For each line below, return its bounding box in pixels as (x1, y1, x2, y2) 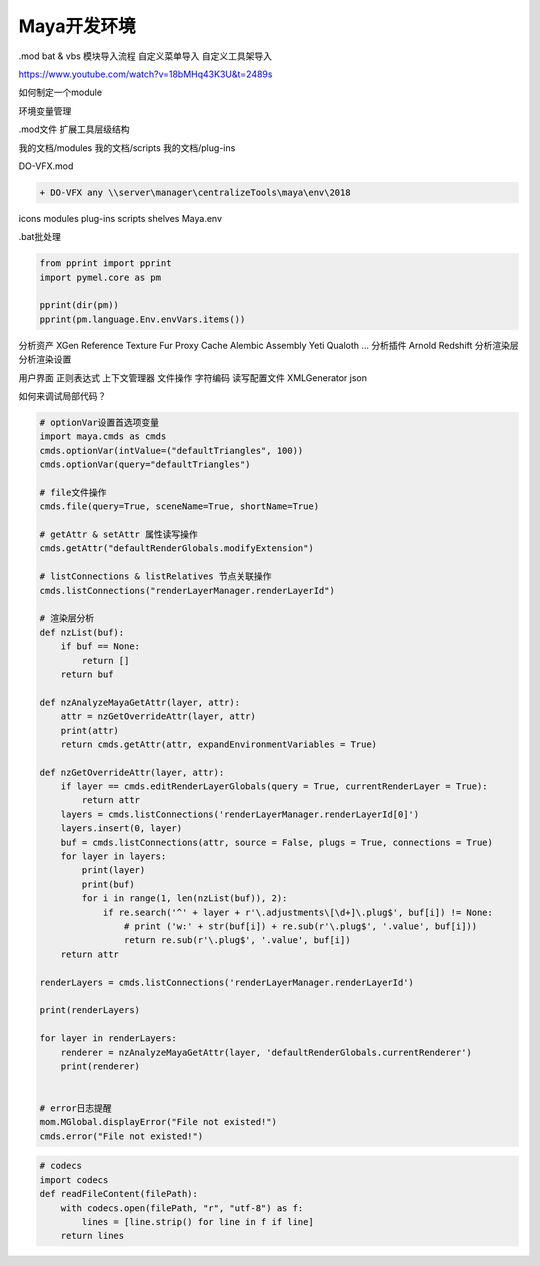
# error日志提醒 (39, 1103, 112, 1114)
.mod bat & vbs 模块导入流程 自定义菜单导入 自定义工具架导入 (18, 50, 272, 62)
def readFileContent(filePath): (39, 1188, 199, 1200)
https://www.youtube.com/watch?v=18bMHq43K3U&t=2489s (18, 68, 273, 80)
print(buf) (81, 878, 135, 890)
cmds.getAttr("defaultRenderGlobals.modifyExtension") (39, 543, 314, 554)
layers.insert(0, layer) (60, 823, 183, 834)
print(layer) (81, 865, 146, 876)
